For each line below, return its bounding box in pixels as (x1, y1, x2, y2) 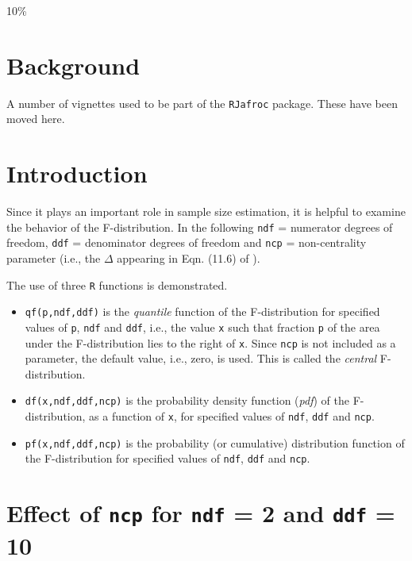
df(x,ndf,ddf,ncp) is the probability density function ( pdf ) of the (25, 392, 349, 409)
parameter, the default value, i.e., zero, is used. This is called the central (25, 350, 377, 367)
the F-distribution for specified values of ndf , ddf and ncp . (25, 450, 310, 467)
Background (6, 48, 141, 81)
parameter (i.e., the (6, 250, 101, 266)
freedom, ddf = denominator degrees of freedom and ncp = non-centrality (6, 234, 367, 251)
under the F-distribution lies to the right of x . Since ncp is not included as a (25, 334, 396, 351)
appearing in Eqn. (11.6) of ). (117, 250, 260, 266)
